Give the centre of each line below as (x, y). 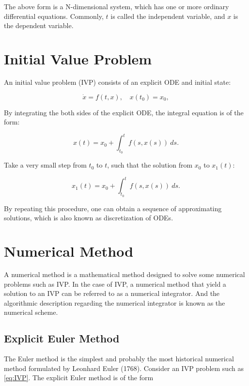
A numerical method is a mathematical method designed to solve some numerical (124, 274)
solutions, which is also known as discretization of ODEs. (89, 218)
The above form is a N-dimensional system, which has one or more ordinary (117, 6)
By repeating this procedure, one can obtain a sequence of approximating (113, 208)
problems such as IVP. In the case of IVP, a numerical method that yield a (115, 284)
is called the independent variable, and (168, 16)
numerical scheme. (31, 312)
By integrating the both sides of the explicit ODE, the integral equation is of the (124, 112)
